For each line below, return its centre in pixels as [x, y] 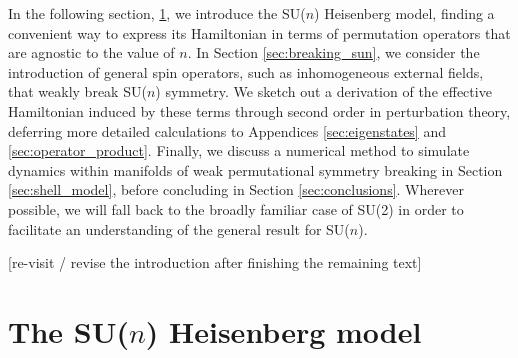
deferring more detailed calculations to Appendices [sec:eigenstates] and [227, 130]
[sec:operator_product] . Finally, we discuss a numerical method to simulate [239, 150]
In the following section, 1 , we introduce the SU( [157, 13]
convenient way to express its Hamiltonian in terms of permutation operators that [259, 32]
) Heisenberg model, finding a [404, 13]
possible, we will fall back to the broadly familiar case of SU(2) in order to [236, 208]
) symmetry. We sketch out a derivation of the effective [323, 91]
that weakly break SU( [77, 91]
